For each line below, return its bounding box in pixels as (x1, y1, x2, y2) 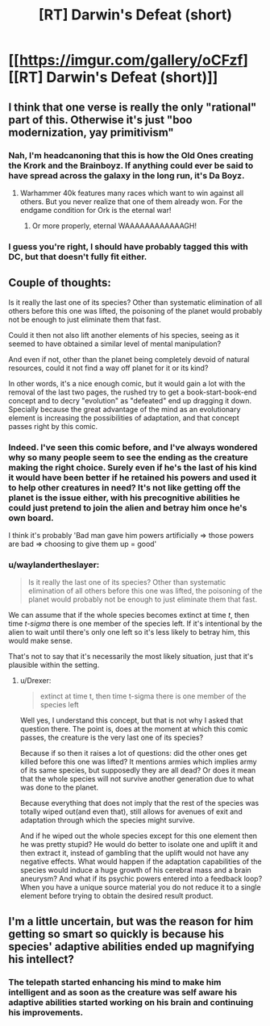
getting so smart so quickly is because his (8, 927, 224, 940)
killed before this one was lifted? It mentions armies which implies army (19, 757, 257, 767)
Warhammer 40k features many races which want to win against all (19, 188, 244, 198)
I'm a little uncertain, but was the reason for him (8, 914, 254, 928)
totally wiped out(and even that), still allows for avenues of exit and (19, 807, 243, 816)
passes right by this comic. (8, 421, 98, 431)
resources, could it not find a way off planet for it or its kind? (8, 363, 209, 373)
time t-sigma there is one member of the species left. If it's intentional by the (8, 619, 263, 628)
